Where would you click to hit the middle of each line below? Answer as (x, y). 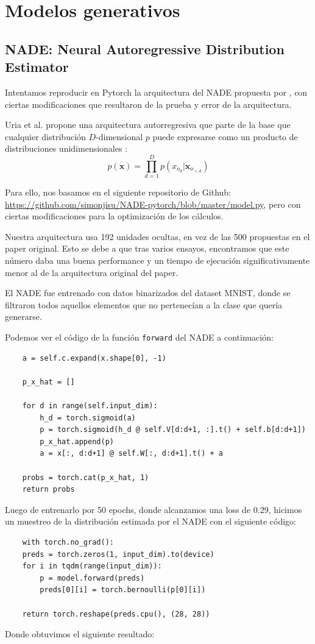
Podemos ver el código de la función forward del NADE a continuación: (139, 337)
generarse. (23, 317)
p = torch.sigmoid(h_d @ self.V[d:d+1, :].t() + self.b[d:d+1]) (173, 430)
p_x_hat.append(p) (77, 441)
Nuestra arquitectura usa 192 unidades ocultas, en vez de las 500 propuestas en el (157, 236)
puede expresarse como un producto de (225, 136)
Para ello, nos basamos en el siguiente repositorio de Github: (118, 192)
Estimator (37, 67)
